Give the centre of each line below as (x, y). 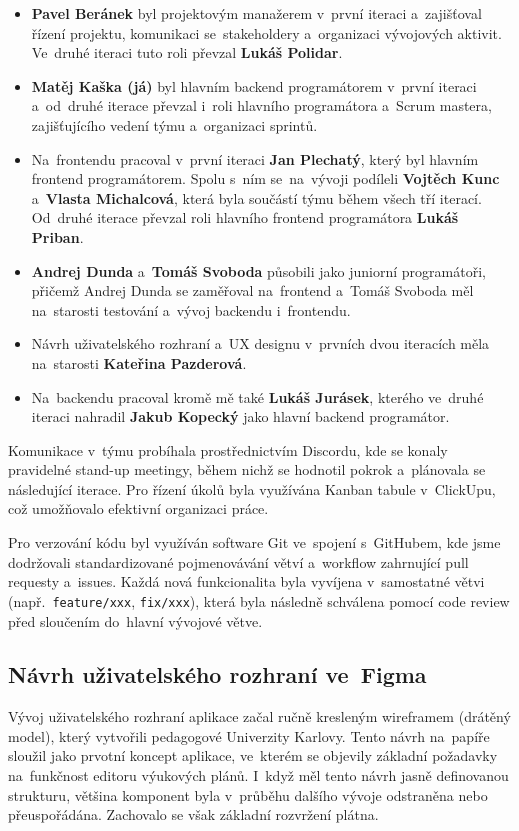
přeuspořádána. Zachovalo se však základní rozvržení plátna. (193, 814)
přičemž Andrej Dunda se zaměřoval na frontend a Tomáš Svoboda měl (252, 290)
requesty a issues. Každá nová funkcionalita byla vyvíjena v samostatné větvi (246, 581)
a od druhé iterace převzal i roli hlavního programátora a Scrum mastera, (261, 105)
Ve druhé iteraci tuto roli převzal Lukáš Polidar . (187, 52)
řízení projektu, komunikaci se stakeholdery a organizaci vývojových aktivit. (266, 32)
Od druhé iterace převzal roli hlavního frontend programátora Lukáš (245, 217)
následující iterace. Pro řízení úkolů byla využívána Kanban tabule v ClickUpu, (252, 488)
